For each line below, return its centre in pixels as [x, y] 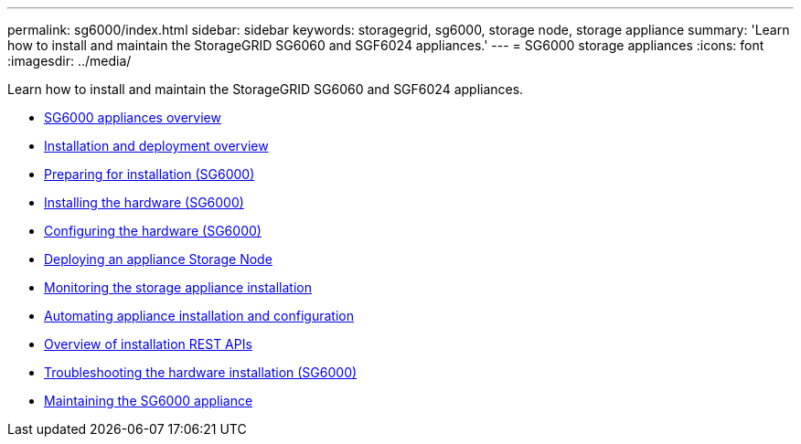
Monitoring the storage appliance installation [178, 287]
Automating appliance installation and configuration [199, 316]
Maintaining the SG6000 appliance [149, 401]
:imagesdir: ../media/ [69, 61]
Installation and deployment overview [156, 146]
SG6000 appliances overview [133, 117]
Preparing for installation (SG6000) [150, 174]
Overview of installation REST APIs [148, 344]
